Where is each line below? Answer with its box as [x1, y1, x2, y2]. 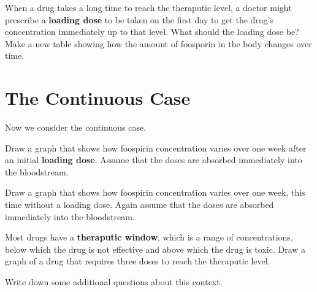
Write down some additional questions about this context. [5, 275, 223, 288]
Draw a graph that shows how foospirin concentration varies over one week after [5, 141, 307, 154]
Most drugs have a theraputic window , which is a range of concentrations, [5, 231, 293, 244]
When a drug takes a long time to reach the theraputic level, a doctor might [5, 1, 292, 13]
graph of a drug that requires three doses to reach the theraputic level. [5, 255, 270, 267]
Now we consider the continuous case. [5, 121, 147, 134]
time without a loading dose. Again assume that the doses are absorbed [5, 198, 274, 211]
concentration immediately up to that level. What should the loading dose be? [5, 25, 299, 38]
